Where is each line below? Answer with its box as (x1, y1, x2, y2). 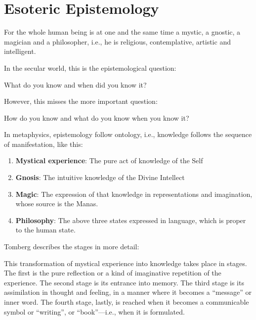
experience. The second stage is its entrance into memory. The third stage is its (4, 277, 244, 287)
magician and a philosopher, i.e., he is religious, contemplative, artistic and (4, 36, 231, 46)
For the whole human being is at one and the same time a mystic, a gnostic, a (4, 27, 241, 37)
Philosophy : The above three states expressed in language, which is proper (15, 215, 246, 225)
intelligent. (4, 46, 36, 56)
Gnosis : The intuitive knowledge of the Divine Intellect (15, 172, 185, 183)
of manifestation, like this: (4, 138, 83, 149)
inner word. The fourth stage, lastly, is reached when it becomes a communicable (4, 297, 249, 307)
